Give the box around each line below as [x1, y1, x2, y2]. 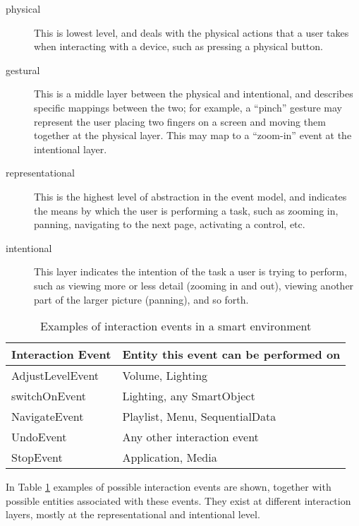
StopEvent [11, 449, 63, 466]
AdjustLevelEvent [11, 367, 99, 384]
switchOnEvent [11, 388, 87, 405]
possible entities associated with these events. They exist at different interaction [6, 493, 351, 508]
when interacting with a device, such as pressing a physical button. [34, 39, 323, 54]
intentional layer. [34, 141, 107, 156]
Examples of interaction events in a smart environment [40, 318, 312, 335]
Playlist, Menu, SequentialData [122, 408, 276, 425]
